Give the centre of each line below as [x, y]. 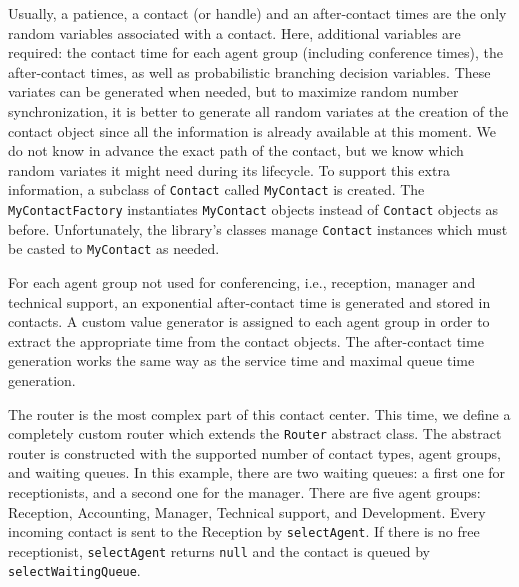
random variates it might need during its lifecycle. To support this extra [229, 169]
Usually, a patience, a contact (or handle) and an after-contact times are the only [257, 13]
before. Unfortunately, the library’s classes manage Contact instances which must [258, 228]
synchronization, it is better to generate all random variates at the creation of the [258, 110]
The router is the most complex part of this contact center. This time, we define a [259, 413]
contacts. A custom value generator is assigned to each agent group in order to [249, 321]
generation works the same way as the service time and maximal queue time [241, 360]
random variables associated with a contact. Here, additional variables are [234, 32]
